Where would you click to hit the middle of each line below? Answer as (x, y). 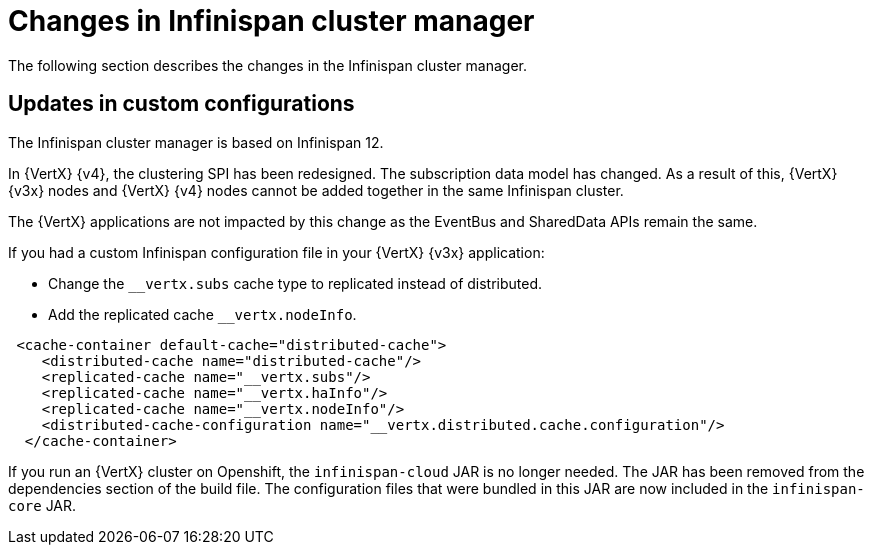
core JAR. (42, 505)
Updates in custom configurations (181, 104)
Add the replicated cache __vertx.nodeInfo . (202, 314)
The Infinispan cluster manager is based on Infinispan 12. (196, 142)
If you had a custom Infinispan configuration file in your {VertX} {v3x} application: (276, 252)
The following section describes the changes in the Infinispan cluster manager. (267, 65)
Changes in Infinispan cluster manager (271, 21)
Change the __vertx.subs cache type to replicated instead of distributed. (295, 283)
